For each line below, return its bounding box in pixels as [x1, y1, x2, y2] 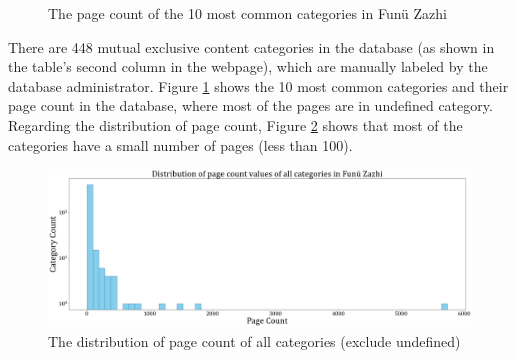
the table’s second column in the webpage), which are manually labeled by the [8, 56, 488, 77]
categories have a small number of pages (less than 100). [8, 134, 353, 155]
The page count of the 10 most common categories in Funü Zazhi [48, 3, 447, 23]
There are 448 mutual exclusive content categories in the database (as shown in [8, 36, 495, 57]
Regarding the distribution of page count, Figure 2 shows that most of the [8, 114, 463, 135]
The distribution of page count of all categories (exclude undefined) [48, 330, 461, 351]
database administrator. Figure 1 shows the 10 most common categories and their [8, 75, 509, 96]
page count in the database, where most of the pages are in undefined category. [8, 95, 493, 116]
